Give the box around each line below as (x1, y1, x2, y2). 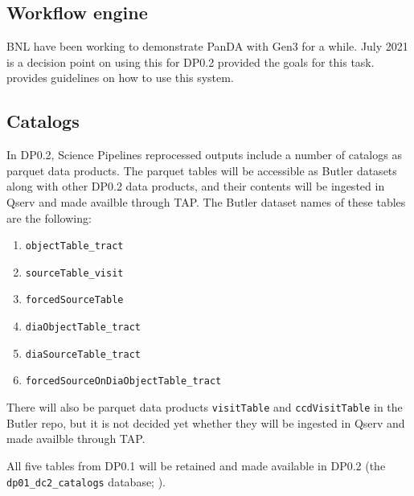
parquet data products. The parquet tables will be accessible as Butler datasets (6, 162, 397, 178)
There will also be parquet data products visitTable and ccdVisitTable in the (6, 399, 403, 416)
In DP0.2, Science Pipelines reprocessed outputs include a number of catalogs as (6, 146, 402, 163)
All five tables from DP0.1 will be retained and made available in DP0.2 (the (6, 457, 386, 473)
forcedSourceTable (25, 294, 124, 306)
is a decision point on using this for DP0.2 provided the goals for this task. (6, 53, 375, 70)
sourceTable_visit (25, 267, 124, 279)
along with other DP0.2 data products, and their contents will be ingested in (6, 178, 385, 195)
